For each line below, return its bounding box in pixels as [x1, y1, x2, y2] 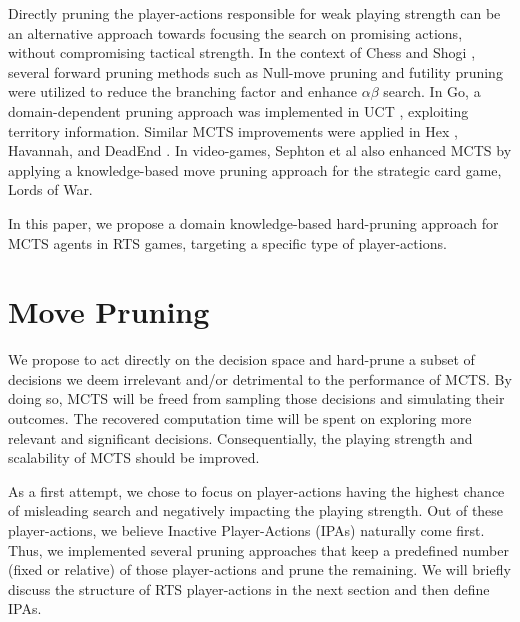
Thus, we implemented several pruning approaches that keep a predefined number [8, 539, 509, 560]
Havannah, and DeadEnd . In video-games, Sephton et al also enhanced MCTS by [8, 140, 512, 161]
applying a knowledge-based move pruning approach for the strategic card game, [8, 159, 502, 180]
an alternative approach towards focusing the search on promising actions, [8, 22, 463, 43]
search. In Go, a [383, 81, 481, 102]
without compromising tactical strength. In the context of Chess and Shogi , [8, 42, 476, 63]
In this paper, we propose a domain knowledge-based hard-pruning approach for [8, 212, 499, 233]
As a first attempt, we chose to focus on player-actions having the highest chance [8, 480, 505, 501]
